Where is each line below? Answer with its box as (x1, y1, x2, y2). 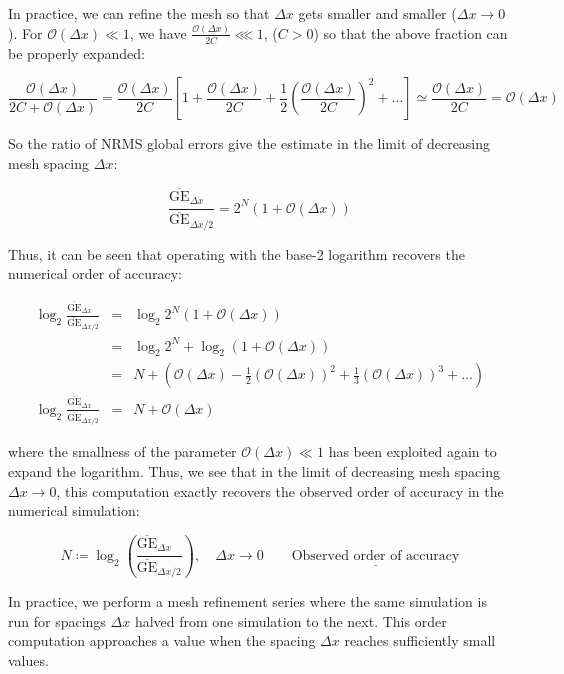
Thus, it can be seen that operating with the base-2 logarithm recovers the (8, 243, 465, 264)
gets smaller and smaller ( (298, 3, 457, 23)
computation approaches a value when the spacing (8, 630, 316, 651)
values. (8, 649, 49, 670)
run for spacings (8, 610, 106, 631)
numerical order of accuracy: (8, 263, 182, 284)
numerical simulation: (8, 500, 140, 521)
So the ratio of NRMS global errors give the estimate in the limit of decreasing (8, 133, 491, 154)
